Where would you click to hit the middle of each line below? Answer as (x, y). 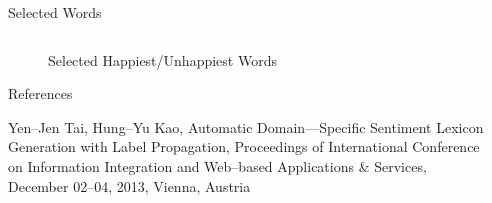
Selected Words (55, 12)
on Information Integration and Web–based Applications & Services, (217, 165)
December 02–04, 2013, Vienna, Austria (129, 185)
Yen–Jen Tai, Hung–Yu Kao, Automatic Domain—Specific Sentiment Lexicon (246, 126)
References (40, 93)
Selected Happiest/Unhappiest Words (162, 59)
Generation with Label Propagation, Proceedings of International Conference (244, 146)
